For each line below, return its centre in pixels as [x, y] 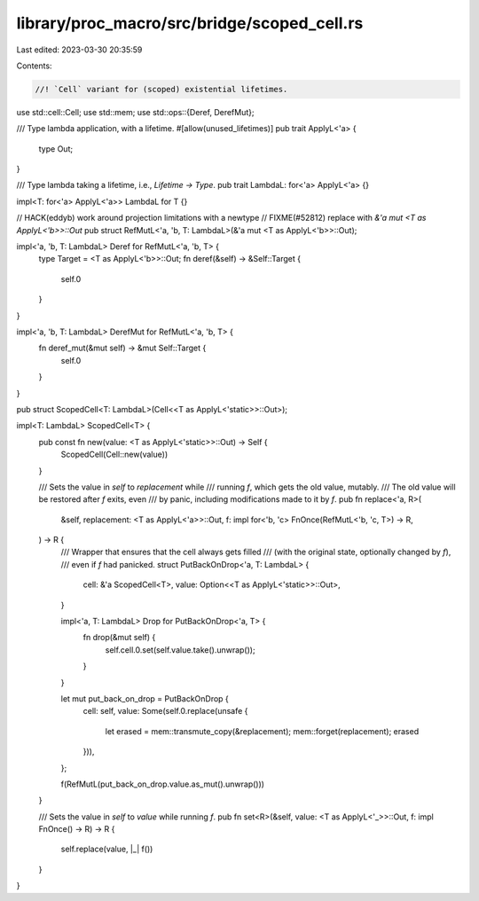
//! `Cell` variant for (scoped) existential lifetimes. [161, 89]
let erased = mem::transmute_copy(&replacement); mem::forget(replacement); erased [262, 731]
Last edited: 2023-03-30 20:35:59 [79, 50]
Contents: [34, 66]
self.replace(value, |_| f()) [107, 849]
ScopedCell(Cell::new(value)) [114, 454]
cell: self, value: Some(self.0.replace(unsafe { [165, 711]
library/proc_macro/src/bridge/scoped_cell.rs [190, 23]
